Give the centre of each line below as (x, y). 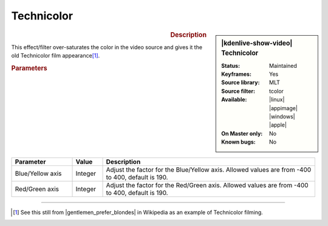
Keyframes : (237, 74)
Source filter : (238, 91)
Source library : (241, 82)
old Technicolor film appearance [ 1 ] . (56, 56)
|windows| (282, 117)
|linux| (277, 99)
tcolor (276, 91)
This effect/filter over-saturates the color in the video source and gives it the (107, 47)
